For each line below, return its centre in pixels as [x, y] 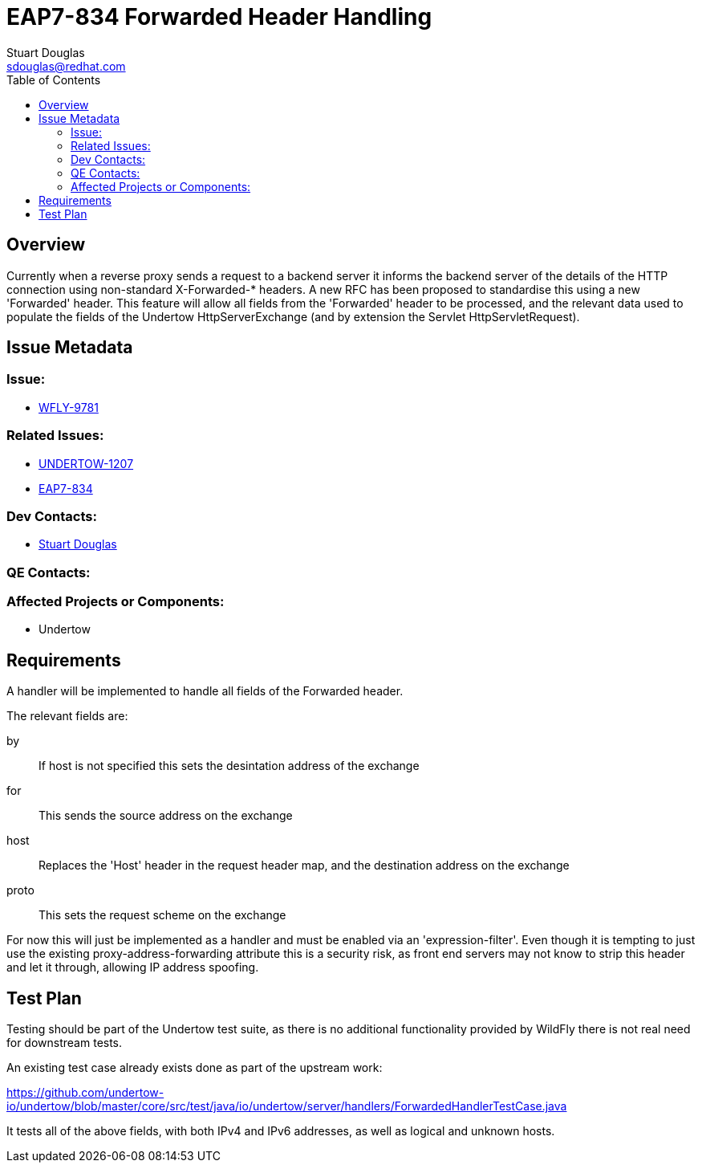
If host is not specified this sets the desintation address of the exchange [229, 766]
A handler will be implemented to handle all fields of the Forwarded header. [205, 691]
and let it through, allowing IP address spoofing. [133, 967]
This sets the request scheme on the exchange [162, 915]
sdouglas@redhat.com [66, 66]
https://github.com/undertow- [85, 1093]
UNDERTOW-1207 [86, 463]
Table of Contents [54, 79]
